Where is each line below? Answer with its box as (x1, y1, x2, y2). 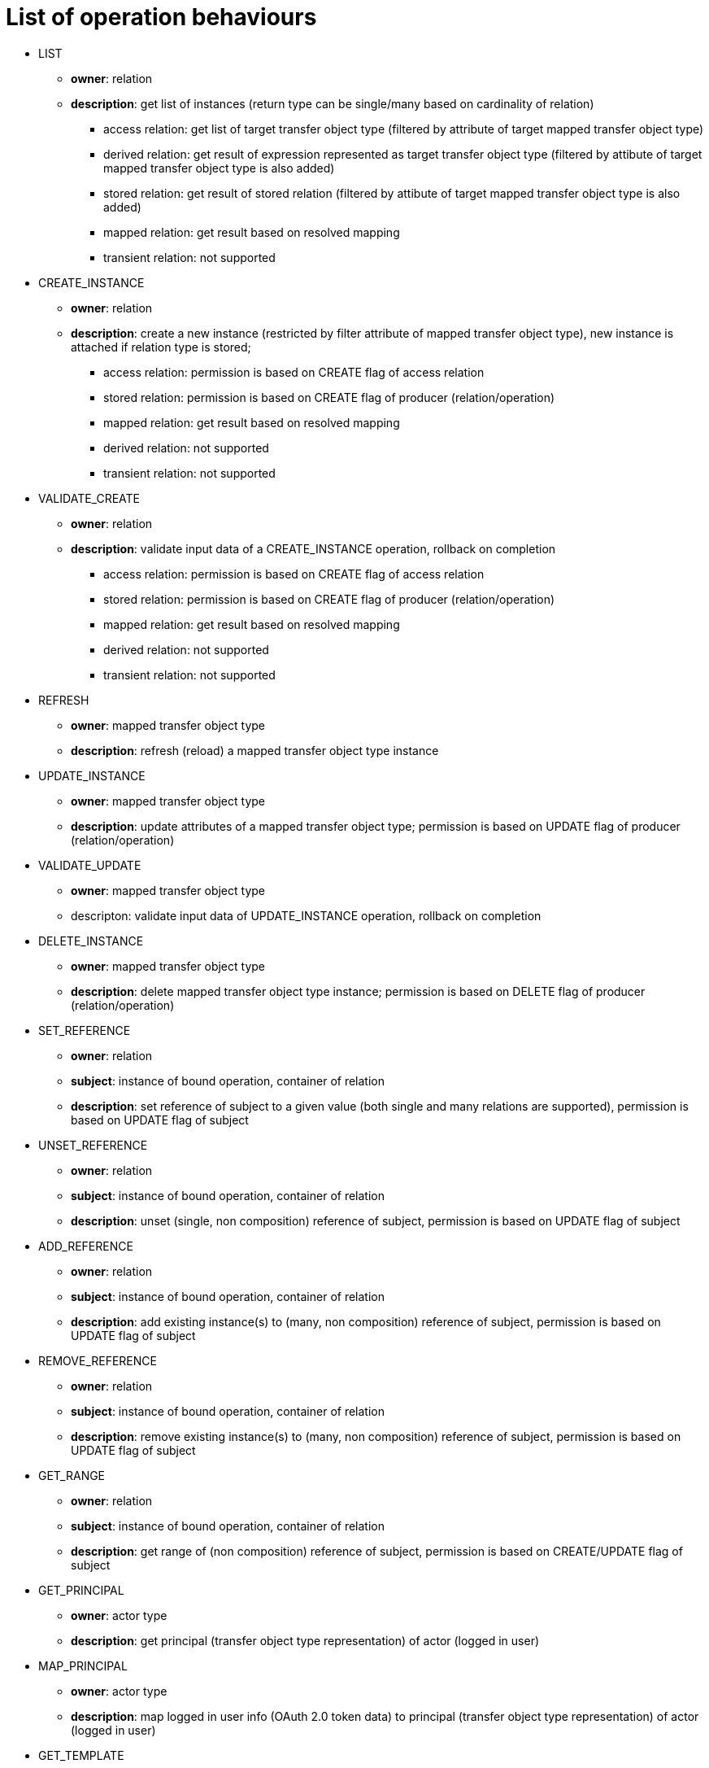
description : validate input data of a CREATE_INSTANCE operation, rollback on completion (71, 541, 556, 556)
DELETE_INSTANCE (38, 933, 144, 948)
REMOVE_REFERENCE (38, 1353, 157, 1368)
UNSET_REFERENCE (38, 1137, 148, 1152)
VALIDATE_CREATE (38, 491, 140, 505)
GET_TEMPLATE (38, 1748, 124, 1762)
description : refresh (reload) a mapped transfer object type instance (71, 743, 439, 757)
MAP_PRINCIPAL (38, 1658, 128, 1673)
